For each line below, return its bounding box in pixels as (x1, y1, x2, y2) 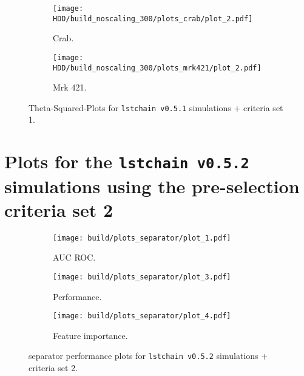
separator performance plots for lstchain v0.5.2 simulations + (29, 349, 268, 362)
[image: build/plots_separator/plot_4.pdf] (53, 312, 231, 321)
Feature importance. (53, 329, 128, 341)
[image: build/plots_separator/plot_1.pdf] (53, 233, 231, 242)
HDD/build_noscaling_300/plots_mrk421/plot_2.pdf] (53, 63, 262, 72)
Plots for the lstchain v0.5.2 (4, 149, 249, 174)
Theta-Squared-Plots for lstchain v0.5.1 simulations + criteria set (29, 101, 283, 114)
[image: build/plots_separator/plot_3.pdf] (53, 272, 231, 281)
